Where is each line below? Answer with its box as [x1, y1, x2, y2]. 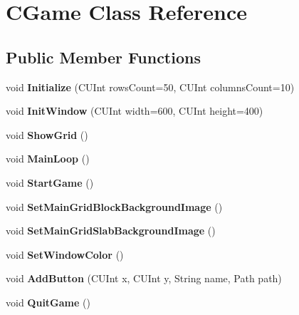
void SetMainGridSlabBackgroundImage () [6, 223, 216, 238]
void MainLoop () [6, 151, 90, 166]
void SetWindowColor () [6, 247, 124, 262]
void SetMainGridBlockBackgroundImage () [6, 199, 223, 214]
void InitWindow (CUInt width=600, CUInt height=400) [6, 103, 263, 118]
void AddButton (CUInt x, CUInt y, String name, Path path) [6, 271, 282, 286]
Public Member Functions [6, 46, 201, 68]
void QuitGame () [6, 294, 90, 309]
